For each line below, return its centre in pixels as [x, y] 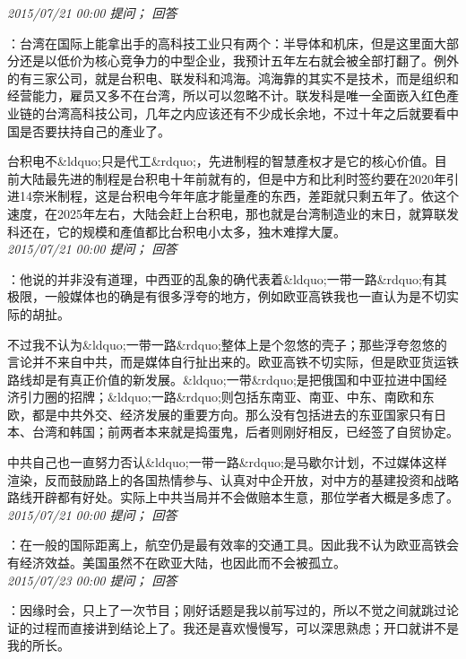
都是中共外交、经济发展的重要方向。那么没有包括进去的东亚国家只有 [233, 414]
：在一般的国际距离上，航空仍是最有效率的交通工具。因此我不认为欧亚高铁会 [233, 545]
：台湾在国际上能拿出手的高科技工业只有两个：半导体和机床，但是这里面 [220, 43]
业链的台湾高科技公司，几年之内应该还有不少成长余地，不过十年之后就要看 [227, 113]
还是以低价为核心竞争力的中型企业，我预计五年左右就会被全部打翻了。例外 [239, 61]
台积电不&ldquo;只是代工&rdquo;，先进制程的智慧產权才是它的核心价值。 [221, 161]
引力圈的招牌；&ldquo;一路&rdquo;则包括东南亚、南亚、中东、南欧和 [220, 397]
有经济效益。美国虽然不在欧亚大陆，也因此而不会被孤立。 [177, 563]
